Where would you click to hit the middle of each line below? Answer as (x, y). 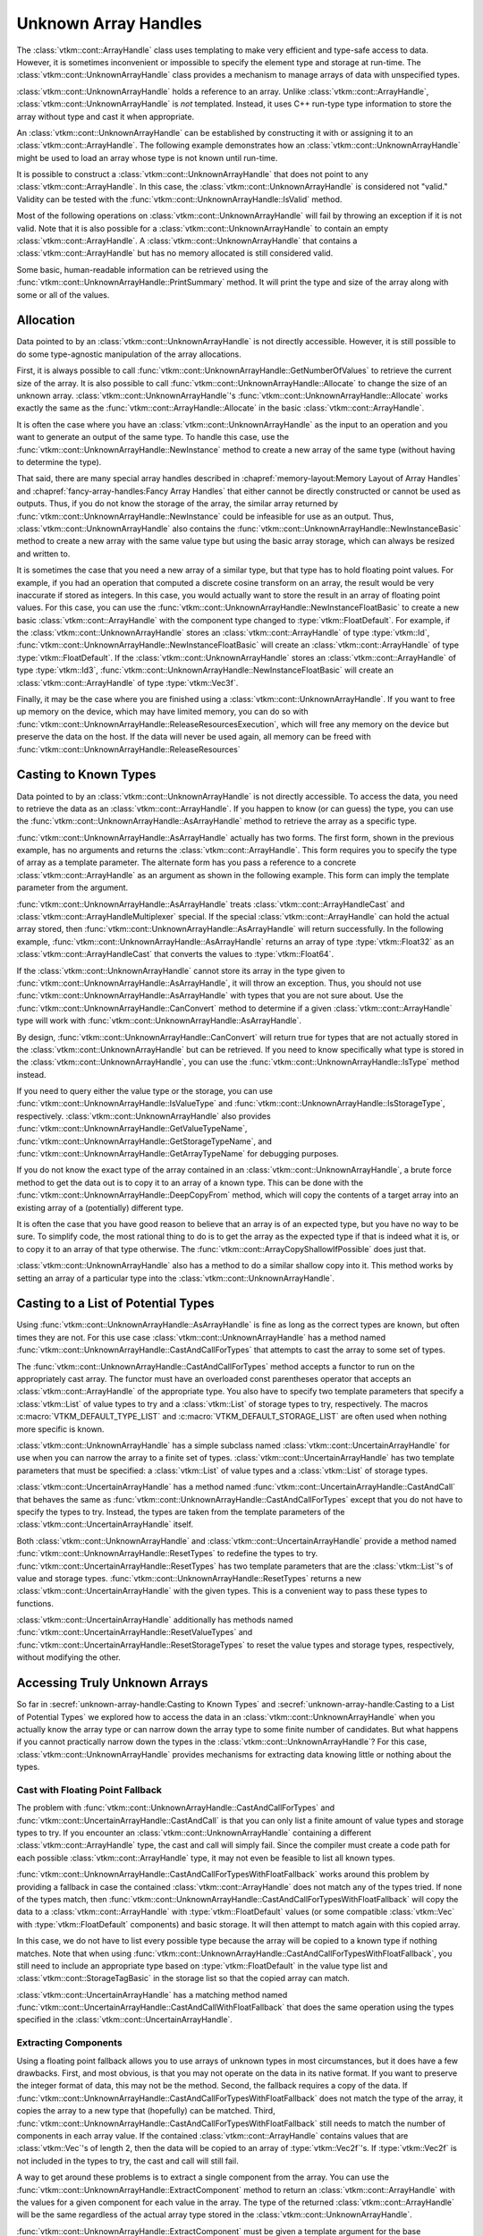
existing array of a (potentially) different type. (100, 1207)
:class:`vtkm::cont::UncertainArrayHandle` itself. (105, 1524)
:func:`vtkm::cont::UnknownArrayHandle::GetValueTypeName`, (132, 1129)
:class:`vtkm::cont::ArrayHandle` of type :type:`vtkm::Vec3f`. (127, 682)
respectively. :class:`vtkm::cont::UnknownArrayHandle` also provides (144, 1116)
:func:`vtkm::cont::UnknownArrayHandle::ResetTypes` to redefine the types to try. (167, 1554)
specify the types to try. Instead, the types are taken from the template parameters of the (181, 1512)
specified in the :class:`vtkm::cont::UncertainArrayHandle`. (124, 2020)
